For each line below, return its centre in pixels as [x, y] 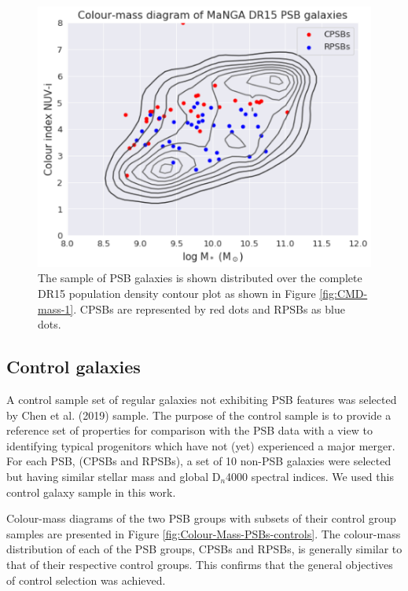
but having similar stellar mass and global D [114, 476]
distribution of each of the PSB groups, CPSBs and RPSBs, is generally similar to [204, 549]
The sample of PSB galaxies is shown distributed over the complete [200, 278]
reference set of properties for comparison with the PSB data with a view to [189, 430]
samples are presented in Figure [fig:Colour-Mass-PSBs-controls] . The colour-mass [204, 533]
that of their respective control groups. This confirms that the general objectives [200, 564]
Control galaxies [74, 367]
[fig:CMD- [344, 293]
